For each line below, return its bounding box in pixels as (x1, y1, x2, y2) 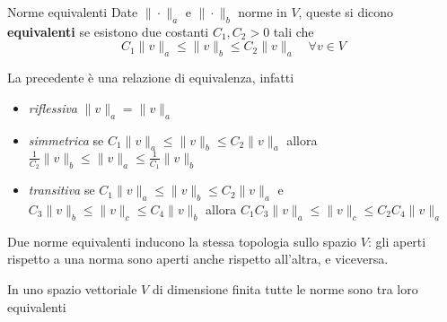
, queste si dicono (298, 3, 394, 21)
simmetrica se (28, 130, 104, 149)
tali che (273, 22, 314, 40)
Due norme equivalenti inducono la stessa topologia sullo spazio (7, 231, 357, 250)
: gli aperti (367, 231, 426, 250)
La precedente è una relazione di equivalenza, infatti (7, 68, 294, 87)
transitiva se (28, 180, 95, 199)
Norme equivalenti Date (7, 3, 138, 21)
